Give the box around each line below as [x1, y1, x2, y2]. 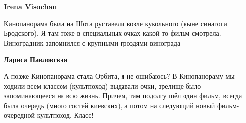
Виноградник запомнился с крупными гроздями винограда [4, 37, 181, 48]
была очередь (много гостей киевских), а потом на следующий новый [4, 100, 215, 110]
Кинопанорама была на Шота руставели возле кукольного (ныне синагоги [4, 18, 227, 28]
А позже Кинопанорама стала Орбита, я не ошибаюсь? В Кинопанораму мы [4, 70, 235, 81]
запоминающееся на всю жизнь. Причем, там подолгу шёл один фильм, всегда [4, 90, 242, 101]
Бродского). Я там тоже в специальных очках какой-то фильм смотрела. [4, 28, 221, 38]
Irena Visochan [4, 1, 57, 11]
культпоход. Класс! [37, 110, 94, 120]
